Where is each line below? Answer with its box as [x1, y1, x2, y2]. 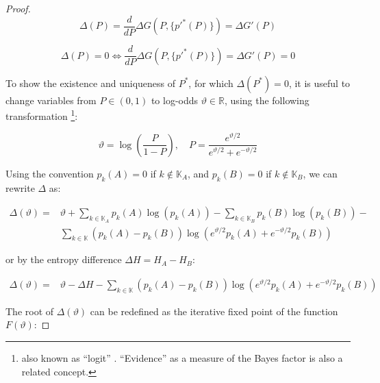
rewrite [5, 180, 35, 195]
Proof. [5, 1, 31, 15]
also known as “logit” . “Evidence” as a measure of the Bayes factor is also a [21, 350, 343, 365]
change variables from [5, 92, 97, 107]
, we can [303, 166, 338, 180]
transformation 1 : [5, 107, 78, 123]
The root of [5, 304, 54, 318]
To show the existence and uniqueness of [5, 75, 176, 90]
